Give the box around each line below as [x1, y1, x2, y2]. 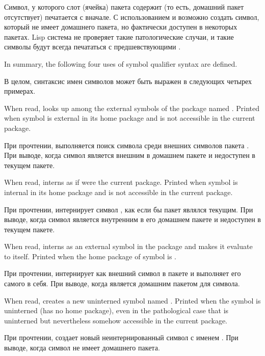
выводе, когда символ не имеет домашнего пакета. [4, 342, 160, 353]
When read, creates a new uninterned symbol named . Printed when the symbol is [4, 295, 261, 306]
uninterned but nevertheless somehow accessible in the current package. [4, 315, 228, 325]
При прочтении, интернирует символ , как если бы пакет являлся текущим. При [4, 204, 253, 214]
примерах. [4, 86, 36, 96]
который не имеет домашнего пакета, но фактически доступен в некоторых [4, 21, 237, 32]
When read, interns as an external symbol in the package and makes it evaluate [4, 241, 253, 252]
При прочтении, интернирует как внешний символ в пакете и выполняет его [4, 268, 241, 279]
